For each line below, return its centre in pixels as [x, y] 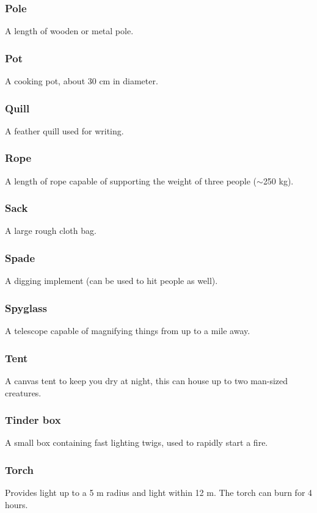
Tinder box [33, 420]
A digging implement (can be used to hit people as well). [111, 281]
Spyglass [26, 307]
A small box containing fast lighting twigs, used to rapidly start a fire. [137, 442]
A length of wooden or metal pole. [69, 31]
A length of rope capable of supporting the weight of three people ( [131, 180]
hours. [16, 504]
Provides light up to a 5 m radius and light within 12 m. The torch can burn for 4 [159, 493]
